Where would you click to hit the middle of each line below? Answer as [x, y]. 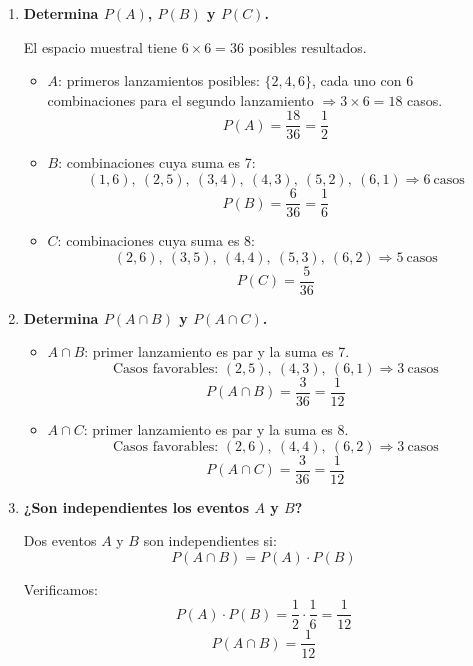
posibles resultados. [307, 46]
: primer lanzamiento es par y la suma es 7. [217, 351]
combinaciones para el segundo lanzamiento [180, 99]
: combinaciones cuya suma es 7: [157, 162]
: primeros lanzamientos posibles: [159, 80]
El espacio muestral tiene [100, 46]
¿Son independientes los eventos [136, 506]
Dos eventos [60, 540]
